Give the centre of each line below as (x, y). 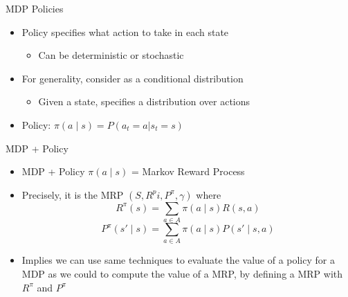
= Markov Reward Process (188, 171)
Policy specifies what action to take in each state (125, 31)
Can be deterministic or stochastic (111, 55)
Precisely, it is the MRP (73, 194)
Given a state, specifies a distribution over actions (144, 101)
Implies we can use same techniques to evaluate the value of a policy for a (178, 260)
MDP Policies (35, 8)
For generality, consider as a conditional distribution (132, 78)
